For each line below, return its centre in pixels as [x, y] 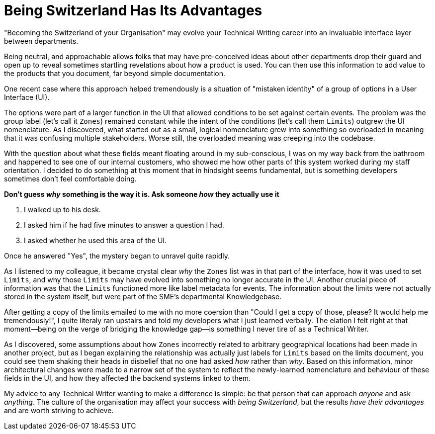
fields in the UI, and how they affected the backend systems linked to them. [128, 378]
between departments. [41, 41]
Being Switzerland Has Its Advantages [133, 10]
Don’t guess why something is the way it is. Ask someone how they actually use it [142, 194]
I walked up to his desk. [62, 209]
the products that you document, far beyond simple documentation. [115, 73]
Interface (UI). [27, 97]
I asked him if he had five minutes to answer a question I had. [124, 225]
